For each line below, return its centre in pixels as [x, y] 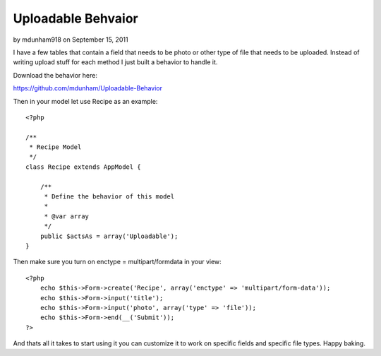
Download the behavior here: [55, 75]
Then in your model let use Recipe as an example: [85, 101]
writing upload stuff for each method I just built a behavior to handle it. [115, 62]
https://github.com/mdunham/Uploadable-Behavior [87, 88]
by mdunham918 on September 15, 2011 [71, 40]
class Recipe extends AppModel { [83, 167]
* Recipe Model [55, 147]
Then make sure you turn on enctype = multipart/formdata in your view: [117, 262]
